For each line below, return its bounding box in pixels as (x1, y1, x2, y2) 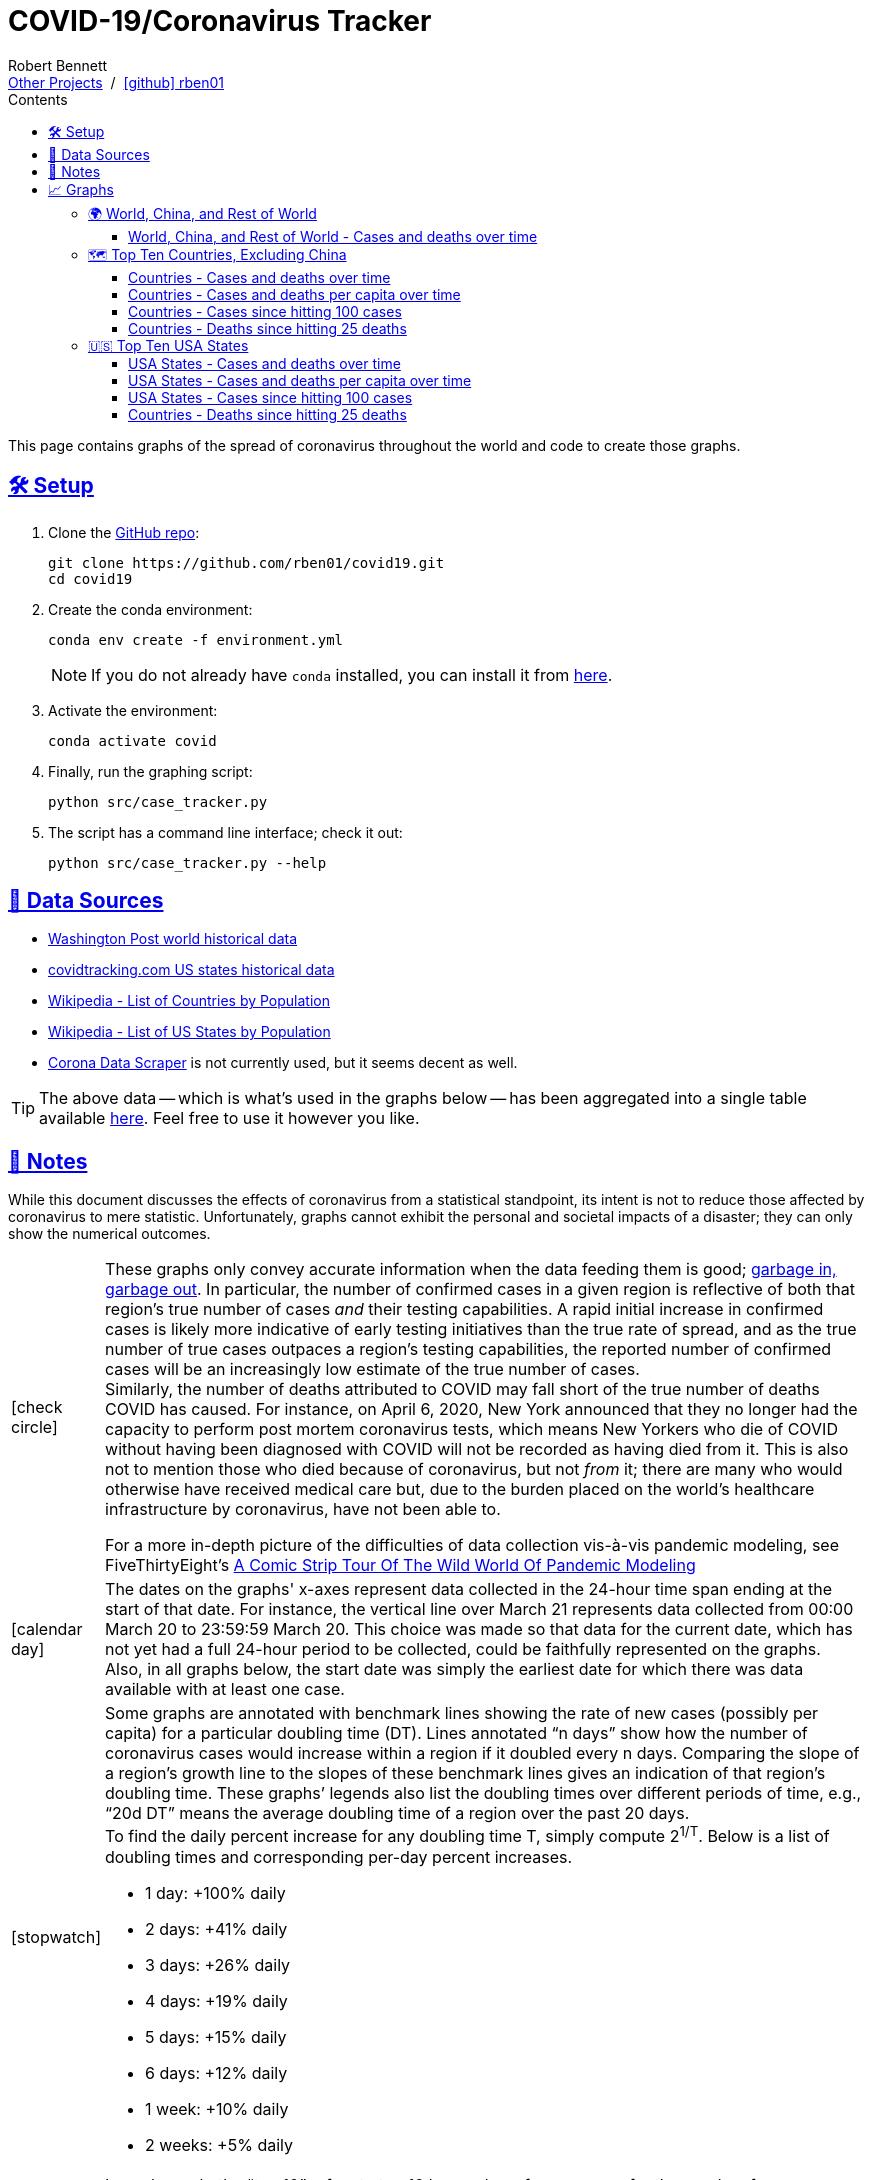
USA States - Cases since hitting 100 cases (128, 388, 413, 406)
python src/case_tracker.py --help (48, 854, 327, 871)
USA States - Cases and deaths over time (128, 354, 401, 372)
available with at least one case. (105, 1679, 345, 1700)
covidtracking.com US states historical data (48, 961, 335, 979)
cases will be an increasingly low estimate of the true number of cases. (105, 1359, 640, 1380)
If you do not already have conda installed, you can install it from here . (91, 664, 613, 685)
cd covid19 (48, 570, 133, 587)
